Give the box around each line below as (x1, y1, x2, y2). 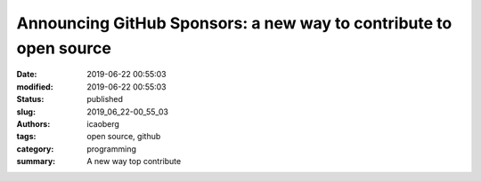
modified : (16, 81, 53, 92)
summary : (16, 156, 56, 167)
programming (86, 143, 137, 154)
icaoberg (86, 118, 120, 129)
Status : (16, 94, 45, 105)
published (86, 94, 124, 105)
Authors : (16, 118, 51, 129)
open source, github (86, 131, 161, 142)
